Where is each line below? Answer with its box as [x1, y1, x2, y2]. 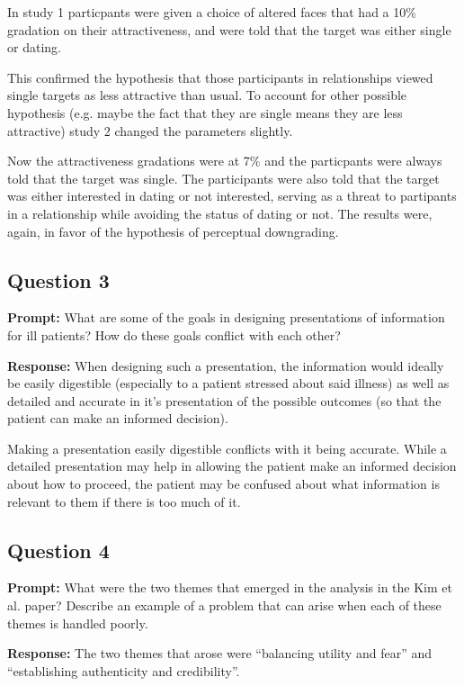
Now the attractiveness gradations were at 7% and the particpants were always [7, 151, 442, 170]
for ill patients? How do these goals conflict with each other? [7, 325, 341, 344]
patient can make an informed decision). [7, 409, 228, 428]
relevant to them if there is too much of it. [7, 492, 241, 510]
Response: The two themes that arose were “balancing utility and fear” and [7, 644, 432, 663]
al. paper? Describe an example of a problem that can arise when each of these [7, 596, 442, 615]
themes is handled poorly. [7, 613, 148, 632]
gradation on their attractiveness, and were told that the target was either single [7, 20, 451, 39]
